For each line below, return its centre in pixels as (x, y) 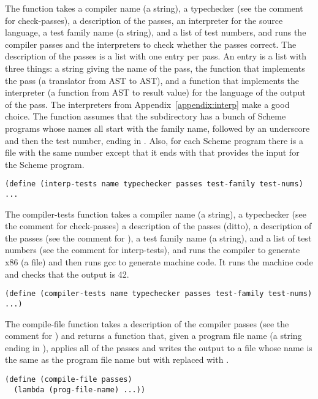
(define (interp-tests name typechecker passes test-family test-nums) (154, 184)
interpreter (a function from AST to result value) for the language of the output (155, 92)
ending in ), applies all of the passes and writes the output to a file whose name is (159, 347)
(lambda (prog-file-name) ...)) (80, 389)
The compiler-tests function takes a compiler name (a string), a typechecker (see (156, 214)
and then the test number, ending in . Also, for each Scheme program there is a (154, 140)
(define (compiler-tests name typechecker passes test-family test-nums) (159, 294)
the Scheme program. (45, 164)
